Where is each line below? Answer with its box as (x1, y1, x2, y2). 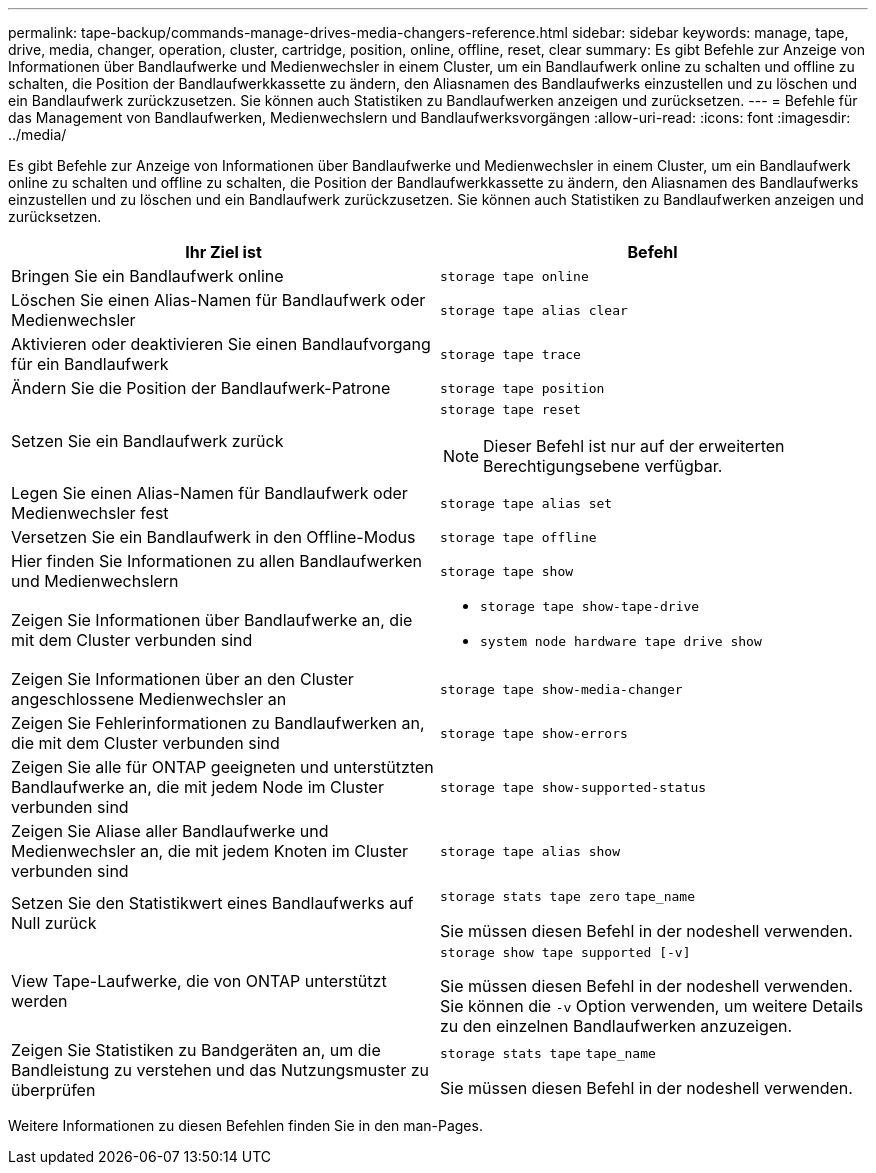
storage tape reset (440, 402, 581, 417)
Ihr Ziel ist (185, 242, 262, 262)
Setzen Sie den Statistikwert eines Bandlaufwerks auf (11, 893, 414, 913)
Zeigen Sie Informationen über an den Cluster (11, 669, 354, 689)
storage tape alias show (440, 843, 621, 859)
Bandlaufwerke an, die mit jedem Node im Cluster (11, 777, 384, 797)
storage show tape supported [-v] (440, 945, 691, 960)
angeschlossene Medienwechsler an (11, 689, 287, 709)
